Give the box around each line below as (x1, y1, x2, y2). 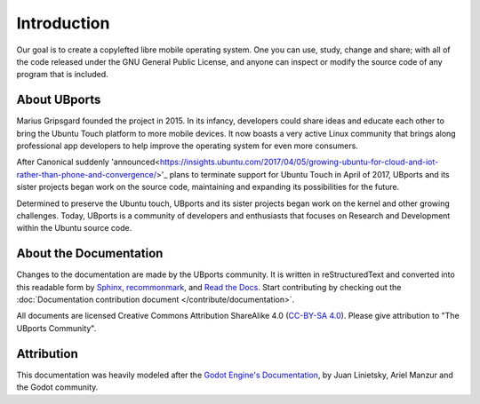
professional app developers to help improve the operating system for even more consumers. (16, 140, 359, 151)
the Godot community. (16, 382, 99, 392)
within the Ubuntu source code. (16, 223, 132, 234)
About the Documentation (16, 246, 164, 261)
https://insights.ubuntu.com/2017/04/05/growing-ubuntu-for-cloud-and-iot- (159, 156, 439, 168)
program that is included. (16, 69, 108, 80)
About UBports (16, 92, 101, 107)
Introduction (16, 13, 110, 33)
